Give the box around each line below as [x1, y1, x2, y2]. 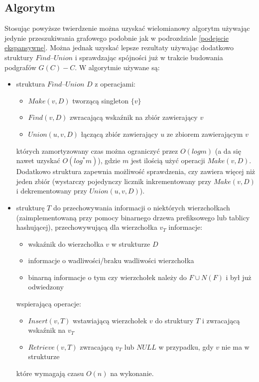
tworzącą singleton [72, 95, 129, 105]
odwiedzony [28, 282, 64, 292]
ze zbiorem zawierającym [166, 128, 243, 139]
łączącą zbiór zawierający [81, 128, 158, 139]
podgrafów [4, 62, 36, 72]
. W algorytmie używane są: [75, 62, 160, 72]
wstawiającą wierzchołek [73, 315, 147, 325]
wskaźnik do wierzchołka [28, 238, 104, 249]
